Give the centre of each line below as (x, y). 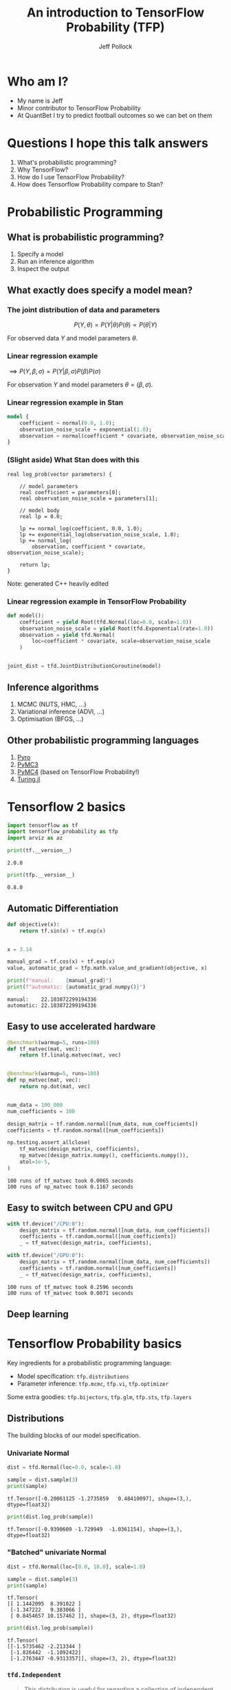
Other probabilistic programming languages (103, 741)
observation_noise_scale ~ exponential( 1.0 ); (86, 429)
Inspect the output (43, 268)
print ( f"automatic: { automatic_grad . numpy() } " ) (77, 987)
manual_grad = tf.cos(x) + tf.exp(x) (61, 962)
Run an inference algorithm (55, 261)
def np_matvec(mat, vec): (44, 1080)
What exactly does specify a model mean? (100, 291)
